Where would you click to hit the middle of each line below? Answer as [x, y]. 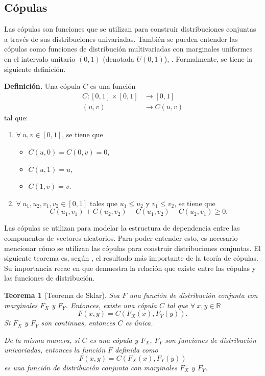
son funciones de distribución [211, 340]
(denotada [118, 58]
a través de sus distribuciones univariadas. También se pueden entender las [121, 39]
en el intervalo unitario [40, 58]
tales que [104, 203]
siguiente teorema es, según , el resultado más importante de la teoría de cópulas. [131, 258]
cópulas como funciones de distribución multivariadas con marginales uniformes [128, 49]
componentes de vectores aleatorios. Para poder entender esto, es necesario [121, 237]
